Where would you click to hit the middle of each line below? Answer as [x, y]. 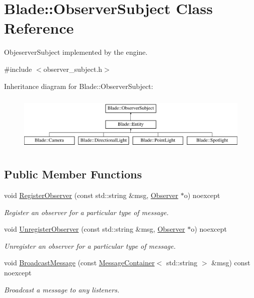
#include [18, 69]
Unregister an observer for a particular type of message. [90, 245]
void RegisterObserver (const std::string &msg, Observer [91, 195]
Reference [39, 28]
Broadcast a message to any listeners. [62, 289]
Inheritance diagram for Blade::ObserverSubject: [79, 86]
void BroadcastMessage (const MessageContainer [79, 263]
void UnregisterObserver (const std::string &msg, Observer [95, 229]
